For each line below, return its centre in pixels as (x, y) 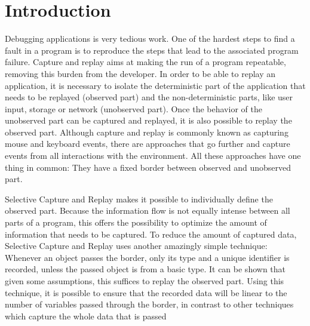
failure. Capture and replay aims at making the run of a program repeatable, (145, 62)
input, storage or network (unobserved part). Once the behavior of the (133, 108)
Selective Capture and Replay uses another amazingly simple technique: (136, 246)
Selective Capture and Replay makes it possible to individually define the (139, 199)
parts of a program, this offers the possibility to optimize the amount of (136, 222)
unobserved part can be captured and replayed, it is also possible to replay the (148, 120)
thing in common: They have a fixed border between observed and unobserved (148, 167)
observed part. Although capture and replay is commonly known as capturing (147, 132)
